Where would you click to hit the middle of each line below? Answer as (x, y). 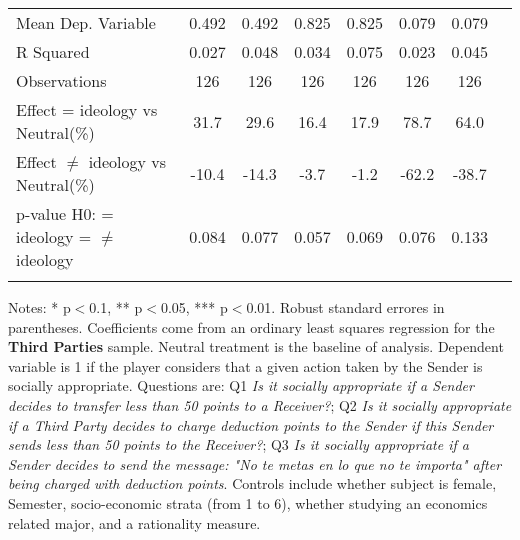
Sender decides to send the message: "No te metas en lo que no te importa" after (255, 463)
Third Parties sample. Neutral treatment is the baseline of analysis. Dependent (256, 346)
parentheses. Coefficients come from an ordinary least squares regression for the (251, 326)
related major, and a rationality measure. (134, 522)
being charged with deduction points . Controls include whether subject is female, (252, 483)
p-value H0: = (65, 213)
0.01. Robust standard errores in (345, 307)
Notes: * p (39, 307)
